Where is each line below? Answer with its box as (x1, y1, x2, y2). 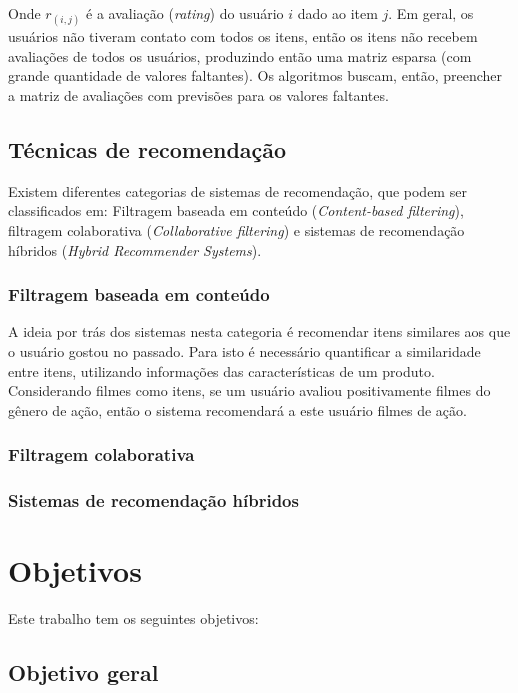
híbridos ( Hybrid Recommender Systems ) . (8, 239, 262, 260)
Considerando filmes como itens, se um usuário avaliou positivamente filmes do (8, 380, 491, 401)
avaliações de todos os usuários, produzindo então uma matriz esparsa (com (8, 45, 472, 66)
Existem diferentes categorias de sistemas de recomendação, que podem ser (8, 180, 467, 201)
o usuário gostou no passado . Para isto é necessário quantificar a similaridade (8, 340, 481, 361)
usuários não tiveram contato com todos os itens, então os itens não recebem (8, 26, 478, 47)
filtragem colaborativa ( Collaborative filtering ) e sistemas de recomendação (8, 219, 465, 240)
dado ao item (297, 3, 378, 23)
